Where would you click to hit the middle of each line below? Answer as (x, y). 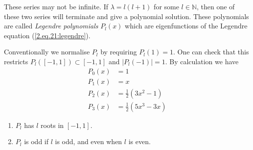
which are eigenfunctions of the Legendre (186, 26)
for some (166, 6)
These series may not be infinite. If (56, 6)
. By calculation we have (202, 61)
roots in (52, 125)
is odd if (36, 141)
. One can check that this (211, 52)
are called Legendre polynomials (51, 26)
